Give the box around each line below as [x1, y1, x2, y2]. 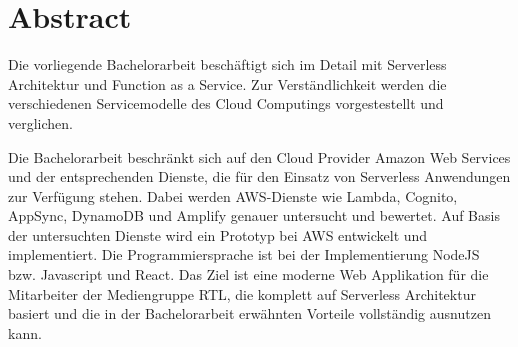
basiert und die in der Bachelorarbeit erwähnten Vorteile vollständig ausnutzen [8, 303, 491, 324]
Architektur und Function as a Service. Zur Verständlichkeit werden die [8, 73, 447, 94]
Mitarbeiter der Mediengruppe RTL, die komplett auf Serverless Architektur [8, 283, 476, 304]
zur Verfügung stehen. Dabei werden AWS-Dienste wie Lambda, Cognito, [8, 185, 458, 206]
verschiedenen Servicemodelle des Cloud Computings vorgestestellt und [8, 93, 444, 114]
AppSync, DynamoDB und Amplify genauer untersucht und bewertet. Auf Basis [8, 205, 500, 226]
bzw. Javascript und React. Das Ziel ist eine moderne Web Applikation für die [8, 264, 489, 285]
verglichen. [8, 112, 73, 133]
